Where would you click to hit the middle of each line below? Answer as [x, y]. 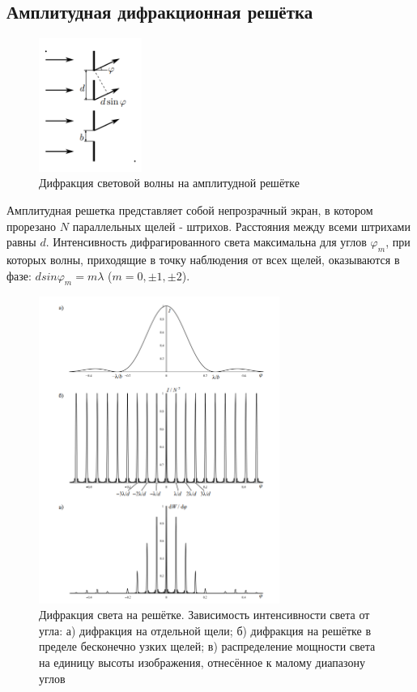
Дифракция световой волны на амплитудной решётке [169, 183]
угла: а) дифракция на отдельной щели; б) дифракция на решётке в [205, 630]
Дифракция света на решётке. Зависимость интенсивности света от [204, 615]
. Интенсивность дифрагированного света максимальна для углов [206, 242]
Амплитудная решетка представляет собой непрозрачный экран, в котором [190, 209]
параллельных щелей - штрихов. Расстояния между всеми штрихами [241, 226]
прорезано [32, 226]
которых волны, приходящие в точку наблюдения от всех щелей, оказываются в [203, 259]
